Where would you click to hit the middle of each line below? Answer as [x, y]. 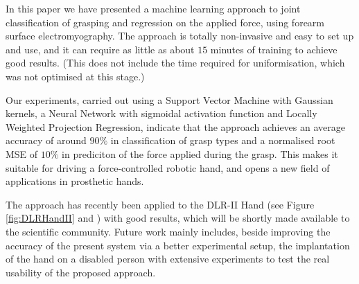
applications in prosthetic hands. [75, 181]
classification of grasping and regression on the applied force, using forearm [165, 22]
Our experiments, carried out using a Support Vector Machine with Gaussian [169, 99]
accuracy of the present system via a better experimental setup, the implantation [178, 245]
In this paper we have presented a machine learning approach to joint [153, 8]
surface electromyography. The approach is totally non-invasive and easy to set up [180, 36]
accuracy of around [46, 140]
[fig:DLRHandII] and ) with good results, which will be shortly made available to [178, 218]
